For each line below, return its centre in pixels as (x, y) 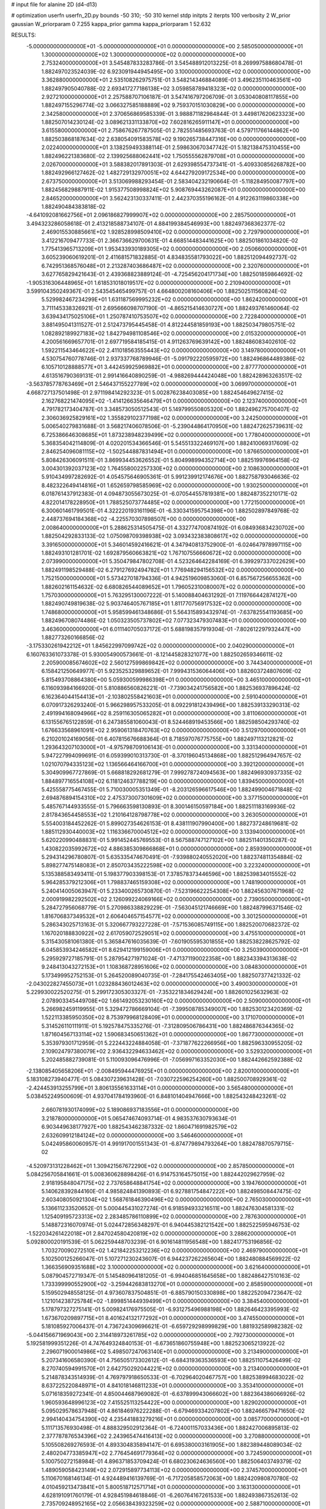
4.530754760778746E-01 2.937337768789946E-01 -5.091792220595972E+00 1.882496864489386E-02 (173, 359)
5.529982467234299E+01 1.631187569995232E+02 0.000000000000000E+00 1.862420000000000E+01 (174, 299)
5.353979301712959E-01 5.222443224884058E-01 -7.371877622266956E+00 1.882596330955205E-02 (172, 1043)
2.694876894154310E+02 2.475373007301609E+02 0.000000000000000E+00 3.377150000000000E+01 (175, 798)
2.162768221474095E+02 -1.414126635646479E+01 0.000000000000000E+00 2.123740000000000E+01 (174, 401)
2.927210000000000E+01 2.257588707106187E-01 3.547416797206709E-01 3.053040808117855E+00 (170, 97)
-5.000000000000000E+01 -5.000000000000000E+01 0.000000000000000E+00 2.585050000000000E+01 (165, 46)
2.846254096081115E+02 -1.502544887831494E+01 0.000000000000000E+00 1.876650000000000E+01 (175, 451)
